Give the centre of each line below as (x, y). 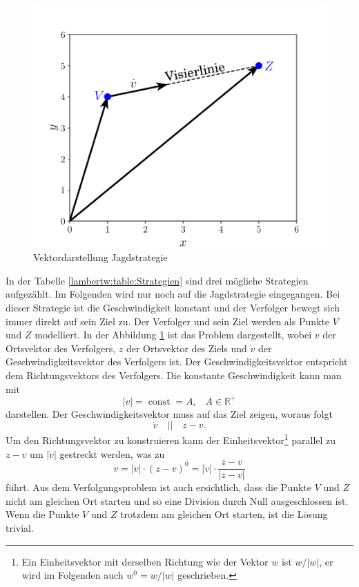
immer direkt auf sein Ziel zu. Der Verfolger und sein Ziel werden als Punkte (168, 321)
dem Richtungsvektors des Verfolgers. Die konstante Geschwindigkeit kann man (174, 375)
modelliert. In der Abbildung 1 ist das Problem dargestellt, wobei (173, 335)
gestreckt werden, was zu (112, 453)
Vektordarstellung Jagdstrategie (100, 257)
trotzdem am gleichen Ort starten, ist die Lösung (224, 514)
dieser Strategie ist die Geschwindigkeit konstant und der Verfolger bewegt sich (173, 308)
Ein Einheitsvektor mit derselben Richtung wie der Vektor (145, 561)
